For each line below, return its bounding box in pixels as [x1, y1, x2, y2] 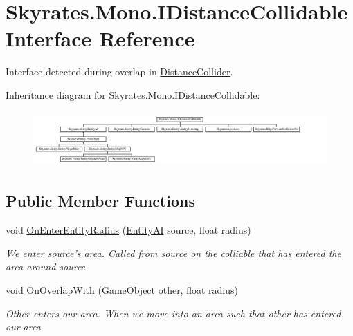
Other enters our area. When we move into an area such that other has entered [6, 306, 341, 320]
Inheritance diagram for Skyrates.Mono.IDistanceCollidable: [6, 87, 260, 102]
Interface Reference [6, 24, 195, 53]
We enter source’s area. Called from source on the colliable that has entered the [6, 245, 341, 260]
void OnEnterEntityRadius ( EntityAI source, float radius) [6, 223, 251, 237]
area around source [6, 259, 86, 274]
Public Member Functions [6, 190, 195, 212]
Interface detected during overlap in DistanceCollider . [6, 64, 233, 79]
